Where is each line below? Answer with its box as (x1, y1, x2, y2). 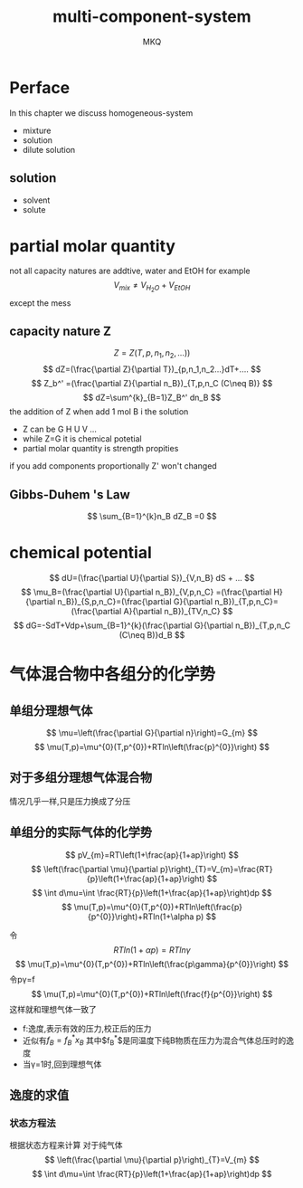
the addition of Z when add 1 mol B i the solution (9, 406, 189, 417)
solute (22, 204, 46, 214)
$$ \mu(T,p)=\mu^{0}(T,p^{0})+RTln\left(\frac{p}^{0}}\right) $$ (34, 741, 270, 752)
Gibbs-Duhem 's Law (9, 487, 131, 502)
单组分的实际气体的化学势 (9, 825, 152, 841)
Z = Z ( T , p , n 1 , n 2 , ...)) (113, 347, 191, 361)
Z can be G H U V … (22, 423, 98, 435)
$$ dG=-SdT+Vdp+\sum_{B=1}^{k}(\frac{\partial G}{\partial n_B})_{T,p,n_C (13, 620, 291, 631)
